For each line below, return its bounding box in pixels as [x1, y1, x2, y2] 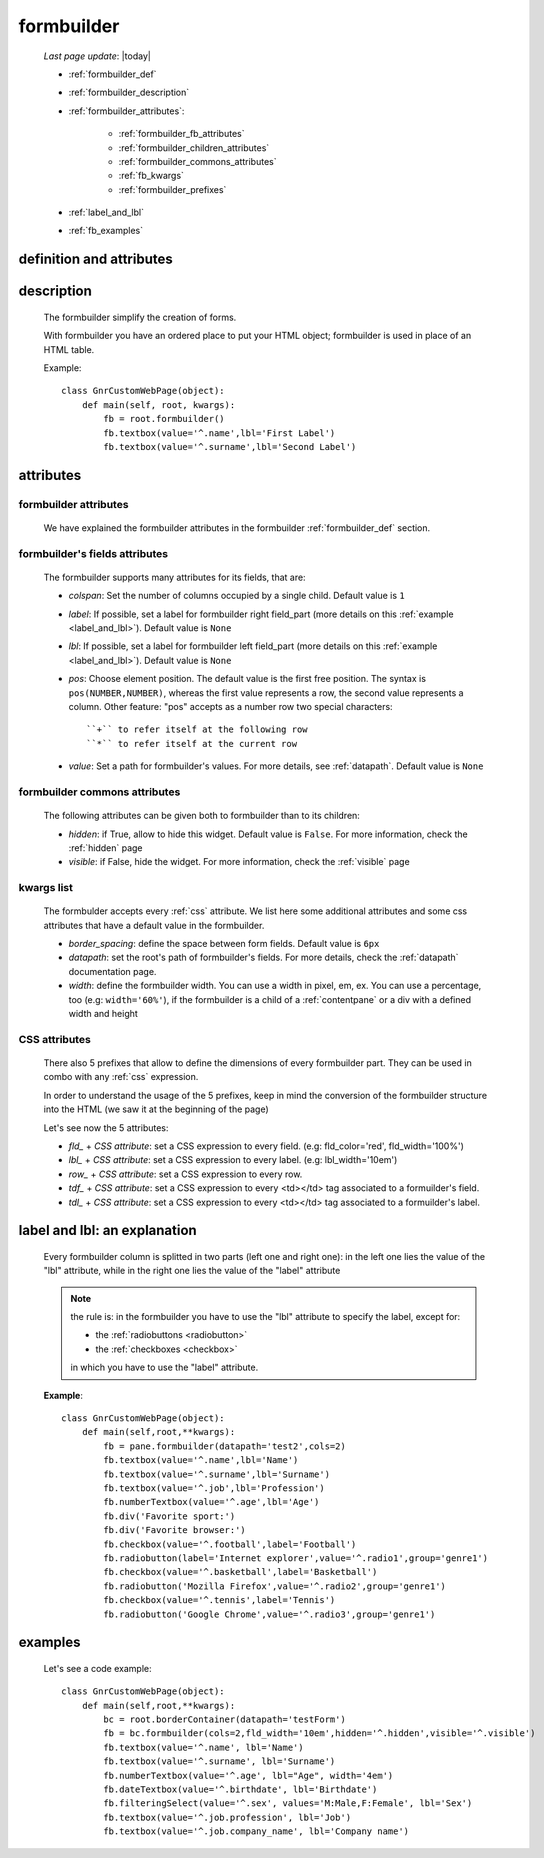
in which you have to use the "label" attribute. [70, 1361, 259, 1374]
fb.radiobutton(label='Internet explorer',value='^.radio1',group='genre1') [103, 1552, 489, 1564]
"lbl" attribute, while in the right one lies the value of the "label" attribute [43, 1265, 341, 1277]
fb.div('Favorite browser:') [103, 1525, 247, 1536]
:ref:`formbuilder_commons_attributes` [118, 155, 277, 167]
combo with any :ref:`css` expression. [43, 1071, 199, 1083]
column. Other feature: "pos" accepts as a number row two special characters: [68, 701, 394, 713]
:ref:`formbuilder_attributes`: [68, 105, 185, 117]
